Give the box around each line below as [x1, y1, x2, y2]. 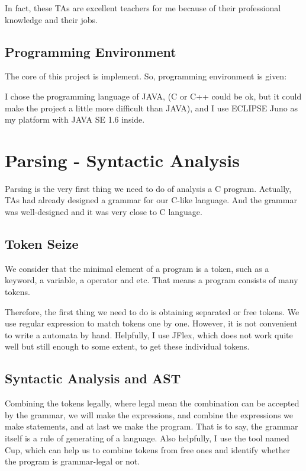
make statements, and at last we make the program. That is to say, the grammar [5, 420, 298, 432]
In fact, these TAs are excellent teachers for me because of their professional [5, 2, 281, 14]
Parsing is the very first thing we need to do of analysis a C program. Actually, [5, 182, 292, 194]
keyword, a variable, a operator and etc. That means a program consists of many [5, 274, 298, 286]
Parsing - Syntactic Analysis [5, 148, 240, 172]
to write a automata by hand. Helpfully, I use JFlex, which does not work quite [5, 328, 293, 341]
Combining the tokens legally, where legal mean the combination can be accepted [5, 397, 299, 409]
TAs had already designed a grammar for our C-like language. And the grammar [5, 194, 297, 206]
